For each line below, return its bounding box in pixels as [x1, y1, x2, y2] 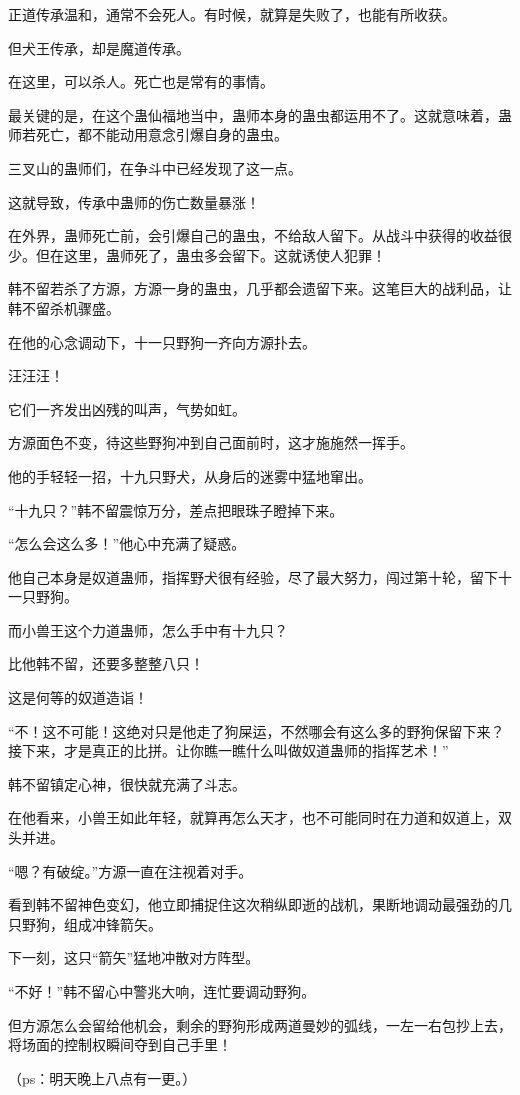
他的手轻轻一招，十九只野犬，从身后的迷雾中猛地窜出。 [8, 465, 372, 486]
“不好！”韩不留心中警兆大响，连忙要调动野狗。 [8, 981, 316, 1001]
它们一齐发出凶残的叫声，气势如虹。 [8, 398, 246, 419]
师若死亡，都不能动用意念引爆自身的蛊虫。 [8, 124, 288, 145]
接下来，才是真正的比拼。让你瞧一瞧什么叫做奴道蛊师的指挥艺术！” [8, 740, 449, 761]
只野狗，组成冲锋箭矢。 [8, 913, 162, 934]
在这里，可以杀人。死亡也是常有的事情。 [8, 71, 274, 92]
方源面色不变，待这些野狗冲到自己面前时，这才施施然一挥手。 [8, 432, 414, 453]
